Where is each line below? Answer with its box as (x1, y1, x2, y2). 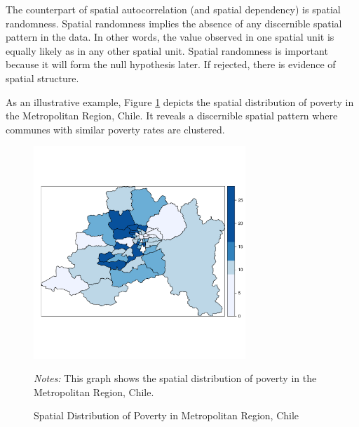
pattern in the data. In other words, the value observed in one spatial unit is (6, 29, 334, 44)
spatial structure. (6, 70, 79, 85)
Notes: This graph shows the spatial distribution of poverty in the (34, 371, 317, 386)
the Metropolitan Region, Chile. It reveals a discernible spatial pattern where (6, 108, 338, 123)
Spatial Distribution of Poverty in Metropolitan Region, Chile (34, 408, 299, 423)
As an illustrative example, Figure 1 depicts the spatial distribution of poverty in (6, 94, 354, 109)
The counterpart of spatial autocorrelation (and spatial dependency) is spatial (6, 2, 341, 16)
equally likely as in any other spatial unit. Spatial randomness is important (6, 43, 328, 58)
